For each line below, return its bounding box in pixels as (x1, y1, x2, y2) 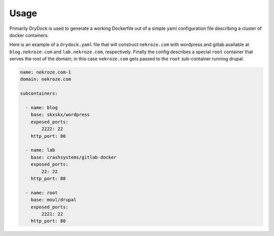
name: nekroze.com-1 (20, 69, 71, 75)
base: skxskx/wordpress (30, 112, 90, 117)
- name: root (25, 190, 58, 195)
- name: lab (25, 147, 55, 153)
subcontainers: (20, 91, 58, 96)
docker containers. (9, 32, 49, 38)
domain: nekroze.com (20, 76, 71, 82)
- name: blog (25, 105, 58, 111)
